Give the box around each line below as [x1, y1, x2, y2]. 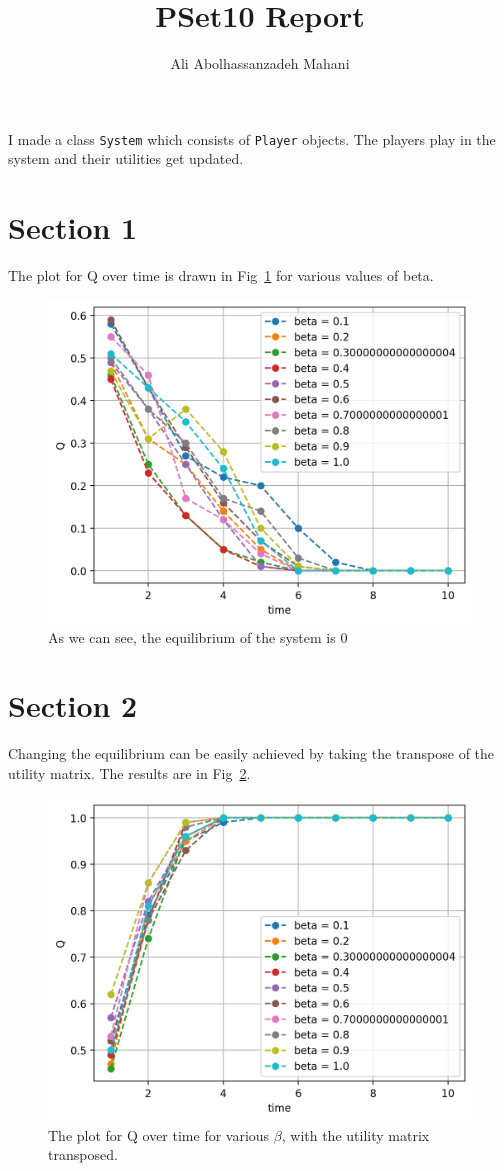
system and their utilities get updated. [8, 148, 244, 169]
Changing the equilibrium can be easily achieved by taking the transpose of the [8, 743, 495, 764]
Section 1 [8, 207, 138, 248]
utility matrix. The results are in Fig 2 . [8, 762, 251, 783]
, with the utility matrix [281, 1124, 430, 1145]
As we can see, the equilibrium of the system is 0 [48, 626, 348, 647]
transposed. [48, 1144, 118, 1165]
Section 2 [8, 685, 138, 726]
